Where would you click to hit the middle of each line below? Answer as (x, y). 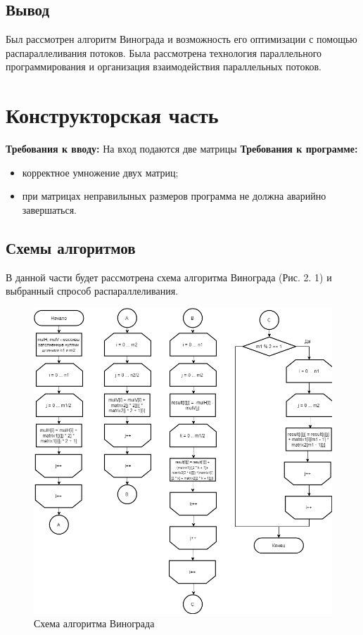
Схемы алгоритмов (71, 247)
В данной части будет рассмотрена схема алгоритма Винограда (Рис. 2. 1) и (169, 277)
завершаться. (49, 209)
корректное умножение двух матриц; (100, 172)
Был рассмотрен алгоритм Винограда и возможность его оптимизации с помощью (181, 39)
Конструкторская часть (112, 115)
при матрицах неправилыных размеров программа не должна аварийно (174, 196)
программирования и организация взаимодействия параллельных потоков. (164, 66)
